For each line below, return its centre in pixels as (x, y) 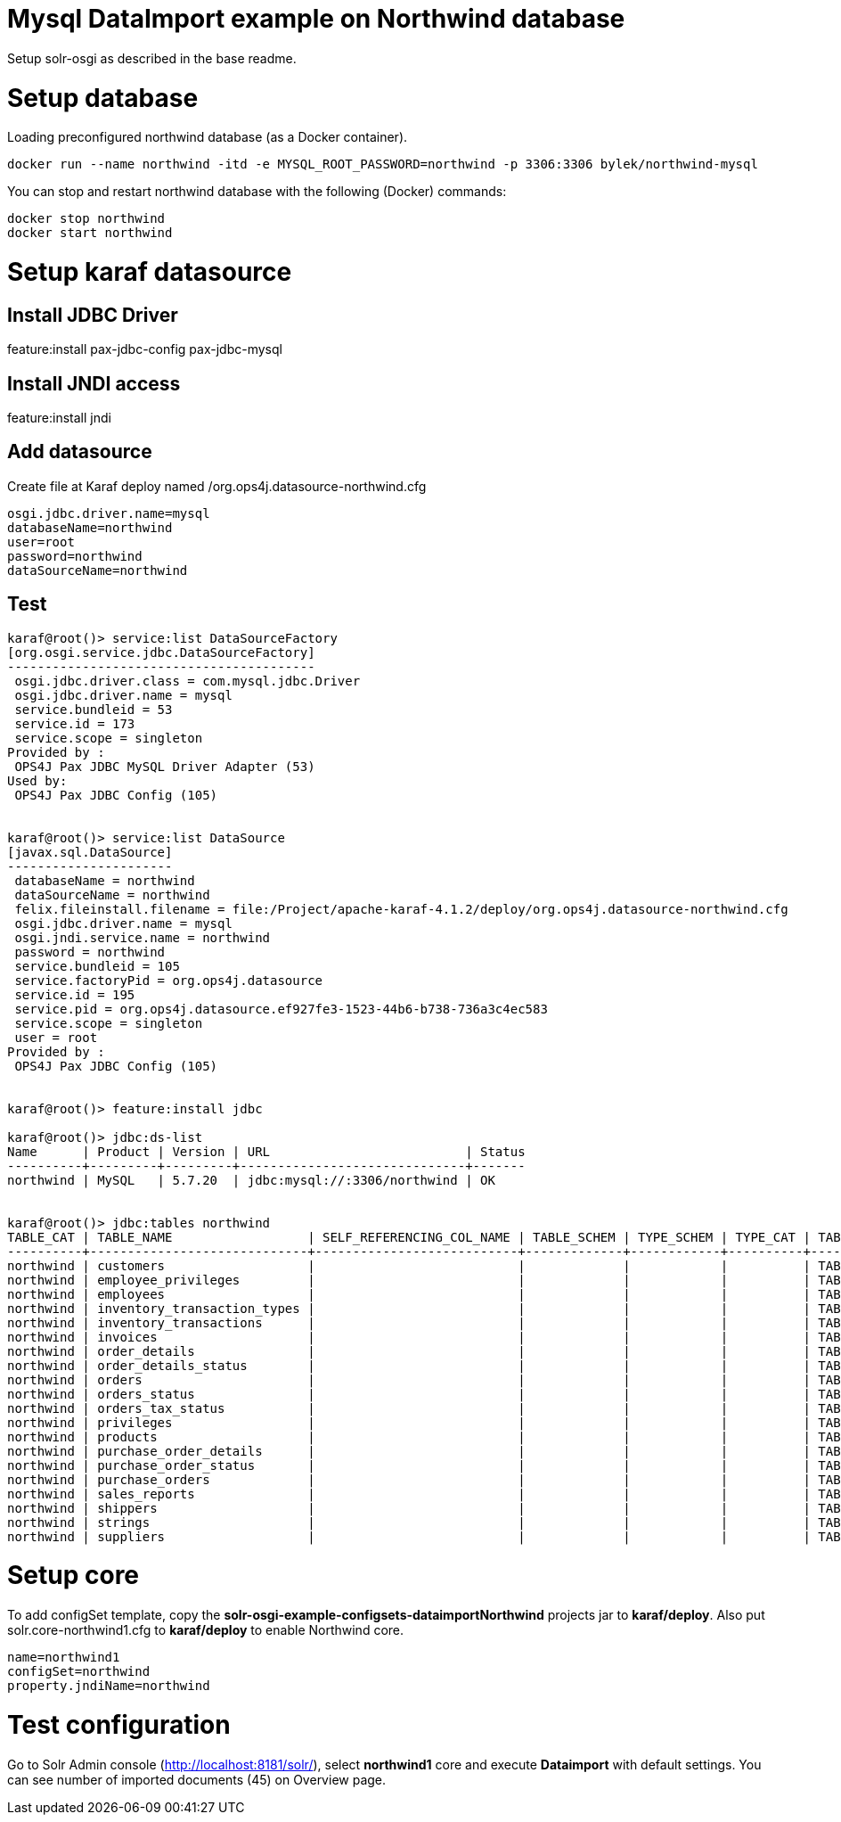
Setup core (73, 1576)
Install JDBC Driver (93, 315)
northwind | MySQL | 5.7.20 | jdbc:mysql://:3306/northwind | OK (251, 1180)
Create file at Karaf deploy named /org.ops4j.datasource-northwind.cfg (217, 486)
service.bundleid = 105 (97, 966)
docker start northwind (90, 233)
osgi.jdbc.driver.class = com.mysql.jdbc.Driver (188, 681)
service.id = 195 (75, 994)
